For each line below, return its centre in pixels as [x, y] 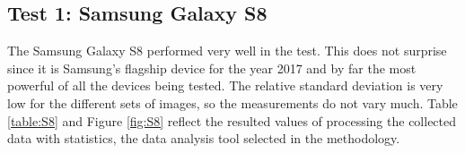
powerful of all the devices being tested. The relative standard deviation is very [225, 85]
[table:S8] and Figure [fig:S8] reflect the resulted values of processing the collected [232, 120]
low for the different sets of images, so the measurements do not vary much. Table [232, 102]
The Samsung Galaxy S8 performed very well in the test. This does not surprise [227, 51]
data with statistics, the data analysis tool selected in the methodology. [204, 138]
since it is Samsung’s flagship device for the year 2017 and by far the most [212, 68]
